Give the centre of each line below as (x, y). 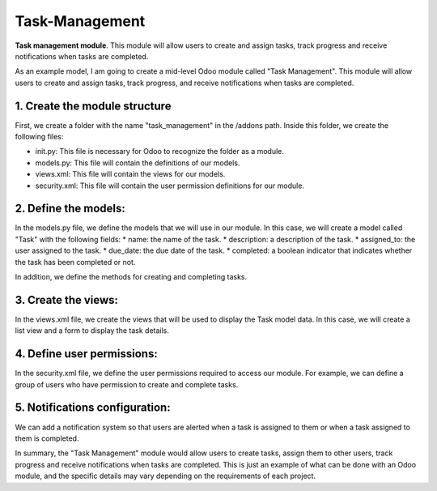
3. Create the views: (67, 300)
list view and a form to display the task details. (92, 331)
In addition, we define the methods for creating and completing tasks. (131, 277)
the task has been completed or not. (75, 262)
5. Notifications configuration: (93, 408)
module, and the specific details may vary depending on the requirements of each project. (165, 476)
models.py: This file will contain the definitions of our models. (138, 163)
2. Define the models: (70, 209)
